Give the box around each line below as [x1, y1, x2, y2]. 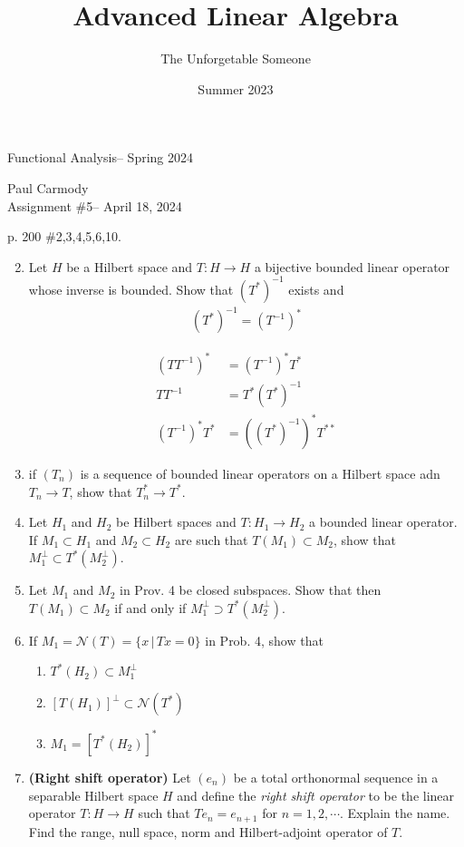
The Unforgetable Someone [160, 49, 311, 68]
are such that [174, 530, 248, 549]
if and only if [114, 598, 187, 617]
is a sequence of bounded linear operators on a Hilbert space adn [80, 463, 440, 482]
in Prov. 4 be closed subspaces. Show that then [120, 580, 382, 599]
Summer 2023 [198, 79, 274, 98]
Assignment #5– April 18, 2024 [7, 196, 182, 215]
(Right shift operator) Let [28, 767, 191, 786]
